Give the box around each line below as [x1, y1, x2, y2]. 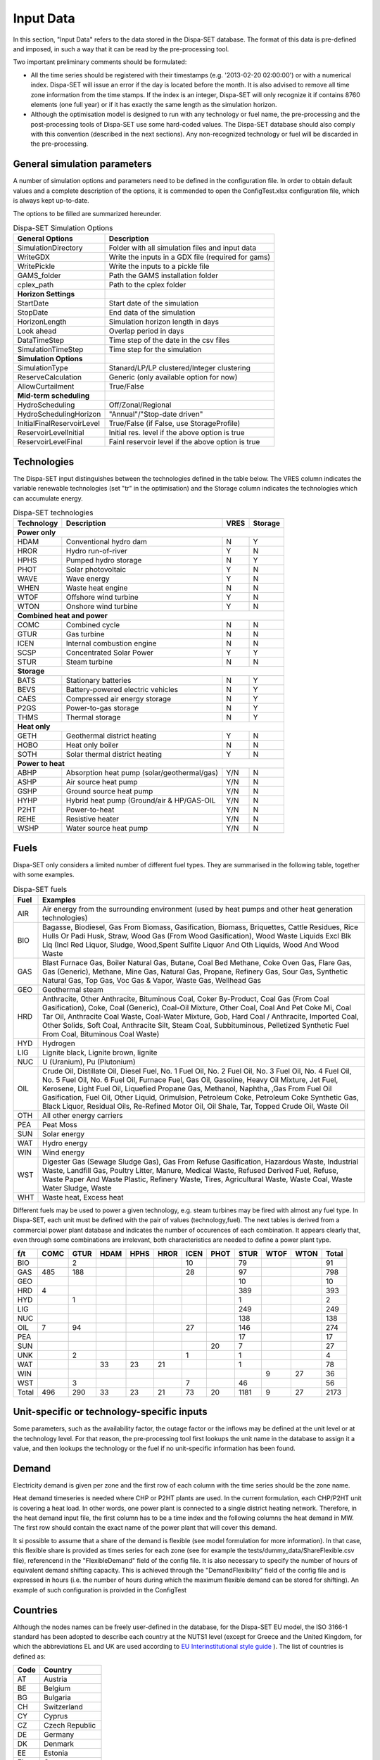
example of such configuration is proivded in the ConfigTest [13, 1585, 186, 1594]
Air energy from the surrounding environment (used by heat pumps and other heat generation [42, 905, 353, 914]
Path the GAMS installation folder [108, 271, 218, 281]
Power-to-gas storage [65, 703, 139, 713]
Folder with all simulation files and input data [108, 243, 257, 253]
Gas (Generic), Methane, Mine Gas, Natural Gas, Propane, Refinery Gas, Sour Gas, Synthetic [42, 967, 348, 976]
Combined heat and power [17, 611, 108, 621]
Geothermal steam [42, 985, 103, 995]
